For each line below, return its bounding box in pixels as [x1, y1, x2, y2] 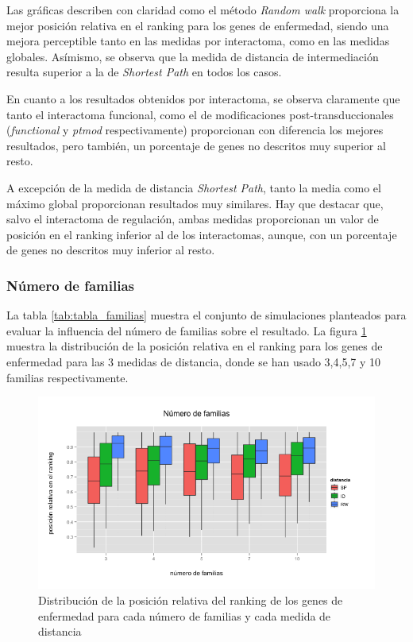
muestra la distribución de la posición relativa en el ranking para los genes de [6, 338, 383, 354]
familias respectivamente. [6, 369, 129, 385]
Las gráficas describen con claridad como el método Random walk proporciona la [6, 2, 399, 17]
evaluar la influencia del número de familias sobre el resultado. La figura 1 [6, 322, 367, 338]
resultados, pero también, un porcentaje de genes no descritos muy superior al [6, 137, 386, 153]
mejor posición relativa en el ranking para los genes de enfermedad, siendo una [6, 17, 389, 33]
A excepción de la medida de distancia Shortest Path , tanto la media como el [6, 179, 381, 195]
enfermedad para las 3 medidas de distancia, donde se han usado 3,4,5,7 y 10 [6, 353, 381, 369]
